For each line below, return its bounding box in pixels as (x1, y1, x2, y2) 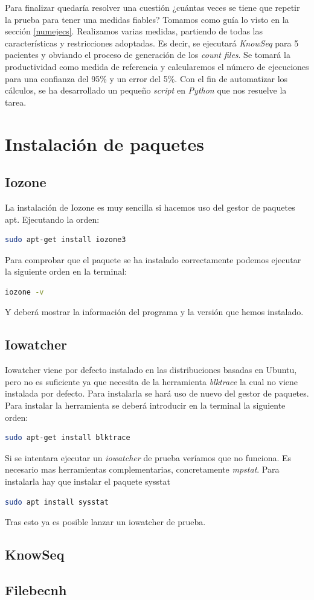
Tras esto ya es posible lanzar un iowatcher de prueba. (5, 515, 206, 528)
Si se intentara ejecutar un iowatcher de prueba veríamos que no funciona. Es (5, 451, 292, 464)
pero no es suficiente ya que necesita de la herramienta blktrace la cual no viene (5, 375, 298, 388)
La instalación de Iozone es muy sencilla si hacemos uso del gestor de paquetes (5, 200, 295, 213)
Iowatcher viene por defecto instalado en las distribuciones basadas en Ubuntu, (5, 363, 297, 376)
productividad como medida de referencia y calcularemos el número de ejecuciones (5, 60, 309, 72)
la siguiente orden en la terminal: (5, 265, 127, 278)
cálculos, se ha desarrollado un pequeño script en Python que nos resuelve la (5, 84, 287, 97)
